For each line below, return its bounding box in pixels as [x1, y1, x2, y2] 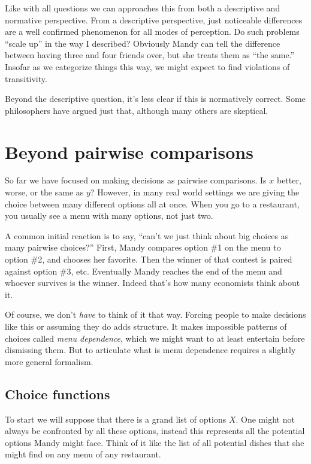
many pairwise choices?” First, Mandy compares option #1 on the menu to [5, 241, 281, 254]
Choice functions [5, 384, 110, 403]
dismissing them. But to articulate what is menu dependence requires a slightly [5, 344, 296, 356]
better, [276, 174, 301, 186]
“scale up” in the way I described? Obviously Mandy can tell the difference [5, 37, 280, 49]
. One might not [235, 412, 295, 425]
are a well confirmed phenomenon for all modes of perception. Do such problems [5, 25, 300, 38]
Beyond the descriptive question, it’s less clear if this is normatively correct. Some [5, 92, 306, 105]
